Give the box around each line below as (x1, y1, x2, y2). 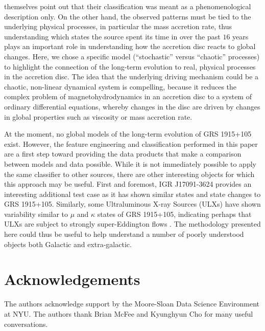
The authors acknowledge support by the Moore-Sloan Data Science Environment (4, 298, 260, 309)
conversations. (4, 318, 48, 329)
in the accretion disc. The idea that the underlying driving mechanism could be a (4, 71, 259, 82)
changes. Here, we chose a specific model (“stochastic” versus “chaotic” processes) (4, 51, 260, 61)
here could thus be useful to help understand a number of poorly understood (4, 229, 244, 239)
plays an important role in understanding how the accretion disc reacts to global (4, 41, 256, 52)
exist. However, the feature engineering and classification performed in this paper (4, 138, 258, 149)
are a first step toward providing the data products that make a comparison (4, 148, 242, 159)
